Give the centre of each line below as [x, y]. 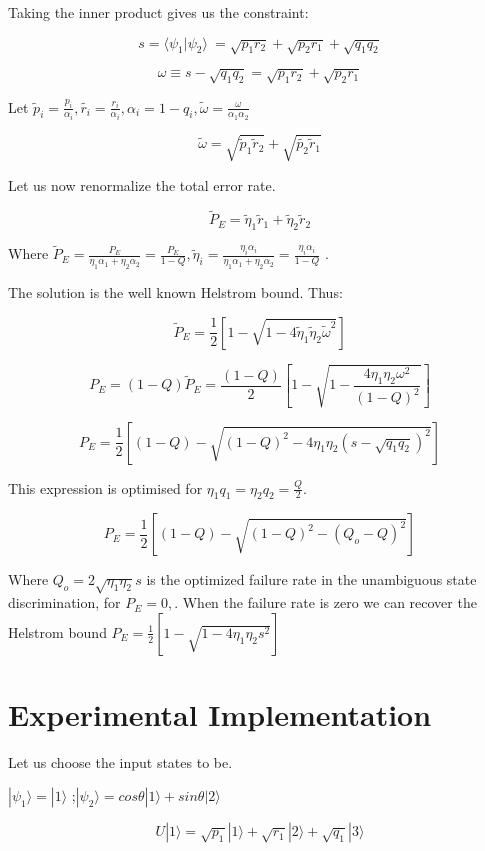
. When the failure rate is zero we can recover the [325, 602]
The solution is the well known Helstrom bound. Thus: [175, 292]
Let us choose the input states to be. [120, 761]
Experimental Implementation [220, 713]
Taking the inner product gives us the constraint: [158, 12]
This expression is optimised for [105, 487]
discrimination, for [64, 602]
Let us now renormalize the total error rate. [142, 184]
